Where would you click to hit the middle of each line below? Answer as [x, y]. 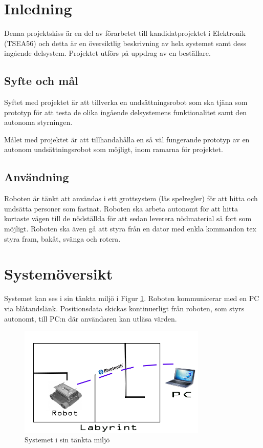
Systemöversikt [59, 274]
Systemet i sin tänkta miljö [67, 440]
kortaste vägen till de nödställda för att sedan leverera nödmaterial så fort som [128, 218]
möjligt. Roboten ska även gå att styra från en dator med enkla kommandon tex [130, 229]
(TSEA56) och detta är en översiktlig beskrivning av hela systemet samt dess [125, 43]
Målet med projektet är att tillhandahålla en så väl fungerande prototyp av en [127, 139]
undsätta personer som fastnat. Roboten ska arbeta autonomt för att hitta [121, 208]
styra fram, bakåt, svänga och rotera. [62, 238]
